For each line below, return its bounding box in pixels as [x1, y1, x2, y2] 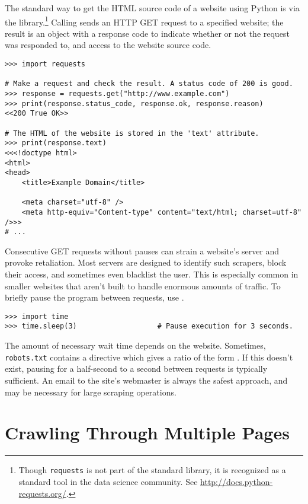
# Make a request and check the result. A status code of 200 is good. [5, 79, 293, 88]
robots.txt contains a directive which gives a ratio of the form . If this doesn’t [5, 350, 293, 363]
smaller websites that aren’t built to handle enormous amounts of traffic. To [5, 279, 281, 292]
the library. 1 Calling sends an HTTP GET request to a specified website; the [5, 14, 284, 28]
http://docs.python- [200, 475, 273, 487]
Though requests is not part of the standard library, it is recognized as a [18, 464, 286, 476]
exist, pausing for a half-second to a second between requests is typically [5, 362, 268, 375]
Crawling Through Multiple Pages [5, 420, 290, 445]
